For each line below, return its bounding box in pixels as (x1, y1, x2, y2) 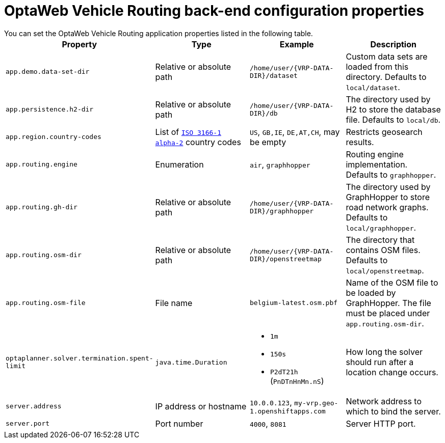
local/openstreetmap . (346, 265, 424, 275)
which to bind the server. (346, 406, 441, 417)
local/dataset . (346, 81, 400, 92)
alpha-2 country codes (155, 136, 241, 147)
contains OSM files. (346, 244, 421, 255)
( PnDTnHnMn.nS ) (270, 375, 324, 386)
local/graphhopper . (346, 222, 416, 233)
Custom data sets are (346, 51, 428, 62)
